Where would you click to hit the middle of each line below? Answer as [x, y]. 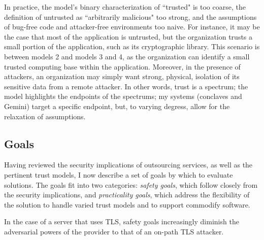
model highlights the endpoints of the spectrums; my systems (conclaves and [123, 96]
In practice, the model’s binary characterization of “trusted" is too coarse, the [125, 7]
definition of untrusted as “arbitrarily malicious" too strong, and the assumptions [130, 16]
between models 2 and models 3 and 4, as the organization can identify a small [127, 56]
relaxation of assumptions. [45, 116]
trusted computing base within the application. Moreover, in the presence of [122, 66]
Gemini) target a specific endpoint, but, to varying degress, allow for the [117, 106]
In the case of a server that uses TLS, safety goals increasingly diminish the [122, 221]
